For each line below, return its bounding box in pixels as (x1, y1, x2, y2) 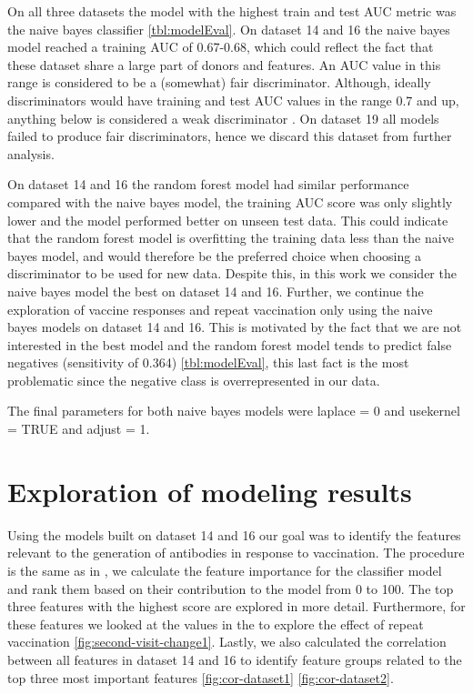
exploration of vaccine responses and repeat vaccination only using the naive (7, 299, 433, 318)
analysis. (7, 144, 55, 163)
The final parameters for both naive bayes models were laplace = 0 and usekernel (7, 401, 460, 420)
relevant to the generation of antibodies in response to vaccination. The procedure (7, 543, 465, 562)
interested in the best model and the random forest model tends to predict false (7, 335, 452, 354)
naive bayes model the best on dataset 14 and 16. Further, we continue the (7, 281, 424, 300)
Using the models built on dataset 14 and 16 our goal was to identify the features (7, 525, 461, 544)
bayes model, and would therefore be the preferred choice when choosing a (7, 246, 421, 265)
